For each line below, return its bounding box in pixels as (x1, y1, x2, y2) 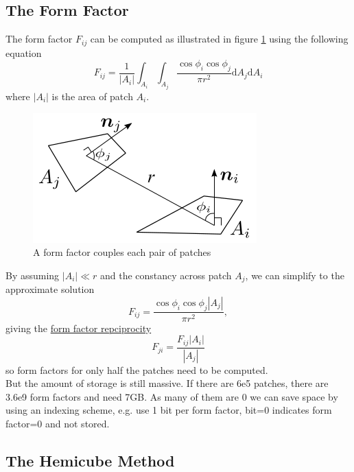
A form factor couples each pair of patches (33, 245, 211, 259)
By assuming (5, 268, 60, 282)
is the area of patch (51, 88, 133, 103)
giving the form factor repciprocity (5, 320, 152, 335)
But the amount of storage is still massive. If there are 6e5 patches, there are (5, 376, 329, 390)
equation (5, 45, 42, 60)
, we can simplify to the (245, 268, 344, 282)
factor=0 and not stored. (5, 416, 110, 430)
